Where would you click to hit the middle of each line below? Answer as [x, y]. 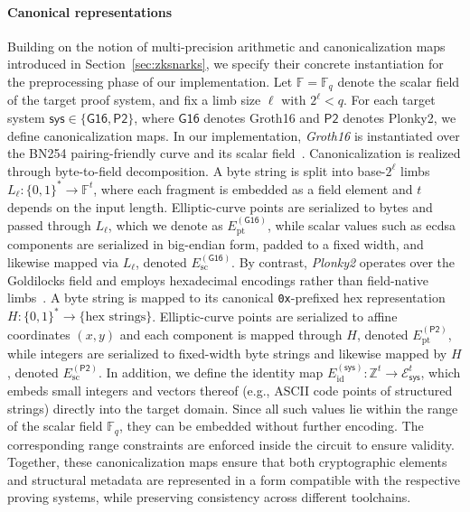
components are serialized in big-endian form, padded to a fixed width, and [216, 244]
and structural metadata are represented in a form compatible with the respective [234, 479]
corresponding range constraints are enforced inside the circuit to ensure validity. [231, 444]
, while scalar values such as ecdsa [361, 224]
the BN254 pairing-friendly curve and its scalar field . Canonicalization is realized [234, 153]
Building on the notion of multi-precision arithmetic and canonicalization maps [226, 46]
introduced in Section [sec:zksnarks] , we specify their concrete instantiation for [226, 64]
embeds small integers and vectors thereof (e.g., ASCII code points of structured [230, 390]
